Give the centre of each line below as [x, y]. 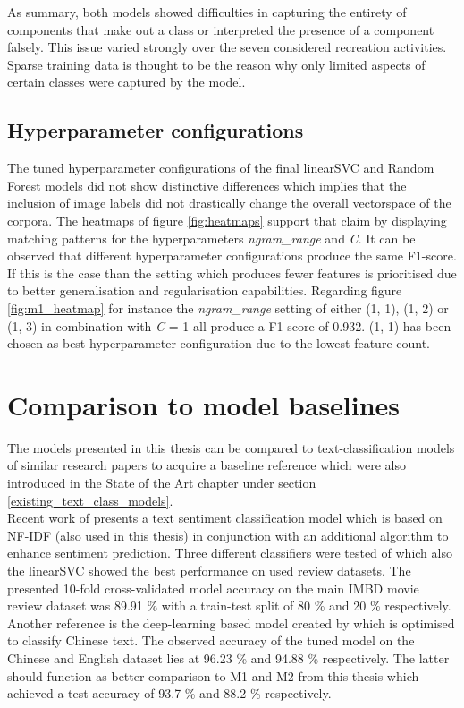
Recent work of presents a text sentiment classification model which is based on [225, 518]
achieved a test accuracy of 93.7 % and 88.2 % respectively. [169, 693]
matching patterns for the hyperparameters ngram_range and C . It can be [211, 238]
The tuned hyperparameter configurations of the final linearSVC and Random [221, 168]
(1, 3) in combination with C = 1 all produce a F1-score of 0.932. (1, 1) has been [229, 325]
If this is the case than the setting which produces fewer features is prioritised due [232, 273]
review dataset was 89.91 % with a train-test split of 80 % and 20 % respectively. [229, 606]
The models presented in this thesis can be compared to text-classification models [231, 447]
